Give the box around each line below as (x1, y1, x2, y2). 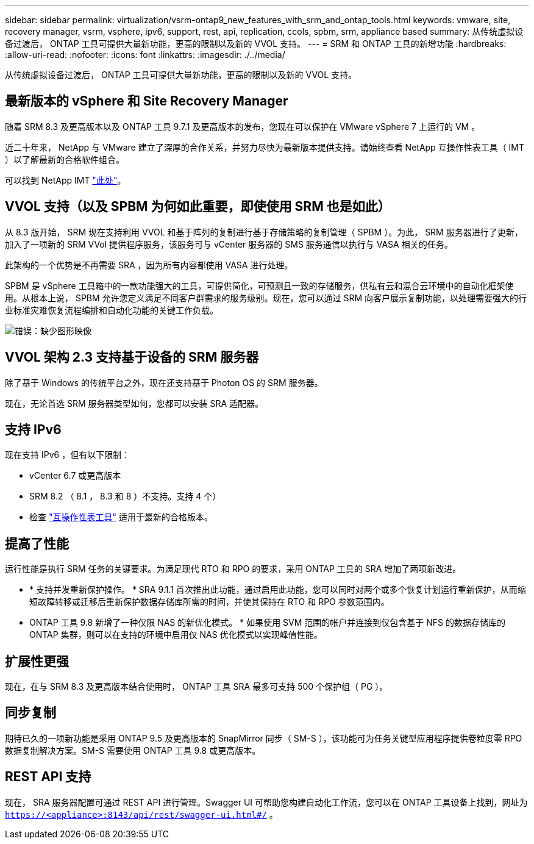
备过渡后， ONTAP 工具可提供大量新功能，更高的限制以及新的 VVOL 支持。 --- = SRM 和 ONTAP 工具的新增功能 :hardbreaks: (5, 38, 507, 49)
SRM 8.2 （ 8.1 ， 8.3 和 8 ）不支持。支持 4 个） (29, 491, 221, 502)
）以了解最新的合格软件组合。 (5, 154, 124, 165)
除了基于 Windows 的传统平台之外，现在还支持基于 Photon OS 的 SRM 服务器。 (5, 377, 323, 388)
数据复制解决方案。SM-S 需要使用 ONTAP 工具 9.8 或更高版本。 (5, 745, 261, 756)
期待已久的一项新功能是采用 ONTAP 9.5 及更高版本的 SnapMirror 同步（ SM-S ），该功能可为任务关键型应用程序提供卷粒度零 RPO (5, 732, 522, 743)
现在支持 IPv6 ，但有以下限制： (5, 449, 130, 460)
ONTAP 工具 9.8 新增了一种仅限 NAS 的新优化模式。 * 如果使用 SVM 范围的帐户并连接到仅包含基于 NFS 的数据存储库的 (29, 617, 506, 628)
